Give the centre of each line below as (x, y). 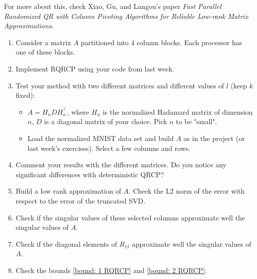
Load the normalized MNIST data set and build (101, 138)
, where (78, 111)
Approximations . (29, 26)
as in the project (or (214, 138)
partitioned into (105, 42)
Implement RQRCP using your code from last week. (95, 68)
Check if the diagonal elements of (66, 244)
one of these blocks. (45, 52)
